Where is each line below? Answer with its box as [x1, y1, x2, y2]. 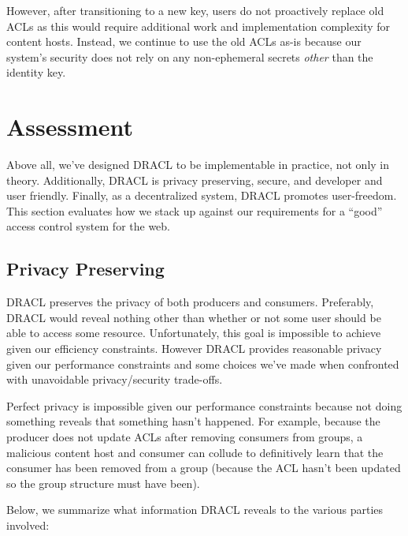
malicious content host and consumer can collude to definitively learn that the [6, 444, 384, 460]
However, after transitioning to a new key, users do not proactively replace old [6, 2, 384, 18]
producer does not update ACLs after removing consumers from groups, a [6, 429, 363, 445]
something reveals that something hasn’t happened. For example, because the [6, 413, 380, 429]
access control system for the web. [6, 218, 170, 234]
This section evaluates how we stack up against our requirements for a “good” [6, 202, 383, 219]
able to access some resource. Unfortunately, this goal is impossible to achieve [6, 324, 381, 341]
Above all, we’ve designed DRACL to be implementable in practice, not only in [6, 156, 390, 173]
